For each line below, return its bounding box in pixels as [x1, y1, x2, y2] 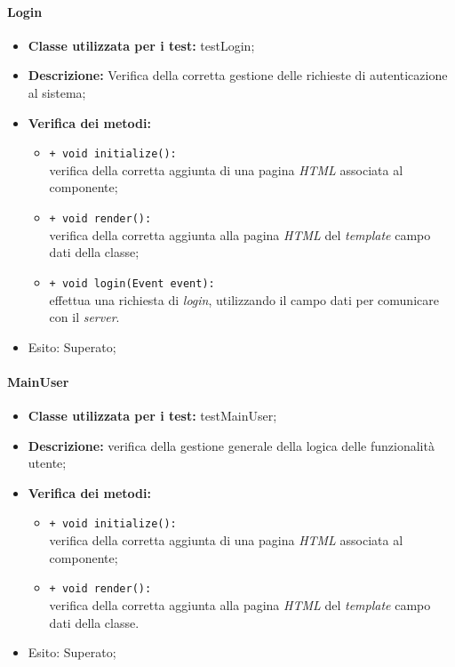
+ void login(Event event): [49, 277, 215, 290]
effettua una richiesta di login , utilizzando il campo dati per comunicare [49, 290, 439, 309]
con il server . [49, 308, 120, 326]
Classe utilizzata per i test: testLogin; [28, 36, 255, 54]
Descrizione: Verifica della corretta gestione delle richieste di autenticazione [28, 66, 448, 84]
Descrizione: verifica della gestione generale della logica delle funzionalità [28, 436, 435, 454]
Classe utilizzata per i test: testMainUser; [28, 406, 277, 425]
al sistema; [28, 83, 86, 101]
